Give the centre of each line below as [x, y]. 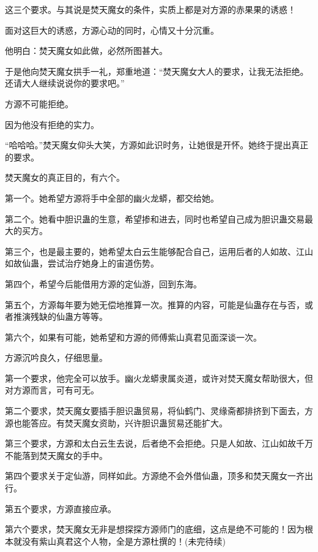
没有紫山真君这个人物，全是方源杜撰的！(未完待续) [124, 541]
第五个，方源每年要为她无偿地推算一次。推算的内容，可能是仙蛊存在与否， [155, 304]
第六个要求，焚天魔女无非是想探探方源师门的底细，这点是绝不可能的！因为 [155, 529]
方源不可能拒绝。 [39, 103]
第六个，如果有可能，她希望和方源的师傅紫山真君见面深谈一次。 [133, 337]
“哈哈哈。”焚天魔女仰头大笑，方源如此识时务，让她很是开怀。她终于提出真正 [157, 145]
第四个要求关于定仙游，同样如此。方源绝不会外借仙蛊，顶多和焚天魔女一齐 [155, 476]
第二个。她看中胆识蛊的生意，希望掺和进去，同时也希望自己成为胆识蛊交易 [155, 218]
